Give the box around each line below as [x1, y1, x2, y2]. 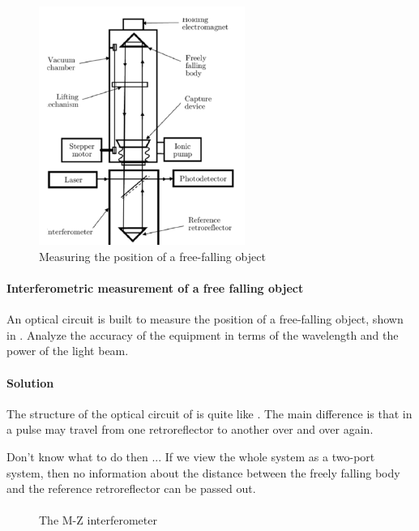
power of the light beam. [6, 342, 129, 359]
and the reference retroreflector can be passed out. [6, 480, 256, 497]
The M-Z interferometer [39, 512, 157, 529]
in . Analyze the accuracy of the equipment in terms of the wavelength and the [6, 326, 399, 343]
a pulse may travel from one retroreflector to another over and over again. [6, 421, 374, 438]
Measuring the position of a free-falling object [39, 247, 266, 264]
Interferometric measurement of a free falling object [6, 280, 304, 297]
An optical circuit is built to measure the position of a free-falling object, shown [6, 310, 404, 328]
